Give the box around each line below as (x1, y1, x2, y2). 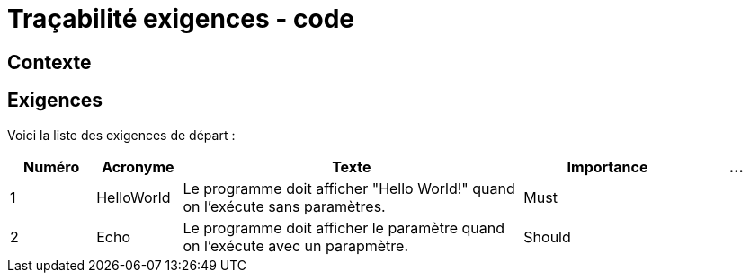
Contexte (7, 50, 92, 74)
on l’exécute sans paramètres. (183, 197, 386, 215)
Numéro (22, 157, 80, 176)
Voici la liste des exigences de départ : (7, 127, 236, 143)
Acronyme (102, 157, 174, 176)
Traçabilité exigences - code (7, 4, 355, 34)
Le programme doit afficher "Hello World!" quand (183, 179, 515, 197)
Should (523, 227, 571, 246)
